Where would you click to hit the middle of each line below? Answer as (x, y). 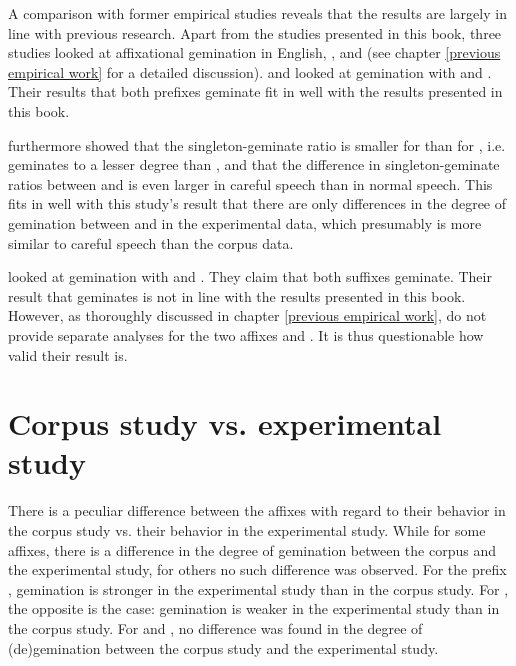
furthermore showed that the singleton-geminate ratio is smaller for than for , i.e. (257, 144)
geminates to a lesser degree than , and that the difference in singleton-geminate (254, 164)
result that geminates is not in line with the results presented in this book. (237, 295)
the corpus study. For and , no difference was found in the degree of (215, 627)
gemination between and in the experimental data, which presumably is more (245, 222)
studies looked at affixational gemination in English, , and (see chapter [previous (254, 52)
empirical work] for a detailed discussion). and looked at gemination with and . (250, 71)
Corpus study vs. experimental (225, 423)
